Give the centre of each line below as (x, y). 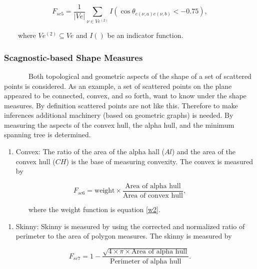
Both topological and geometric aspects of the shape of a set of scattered (140, 76)
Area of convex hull (153, 195)
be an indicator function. (145, 35)
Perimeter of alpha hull (146, 261)
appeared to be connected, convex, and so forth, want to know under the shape (125, 96)
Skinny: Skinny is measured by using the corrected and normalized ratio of (130, 226)
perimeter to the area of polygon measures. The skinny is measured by (124, 236)
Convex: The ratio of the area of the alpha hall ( (90, 151)
